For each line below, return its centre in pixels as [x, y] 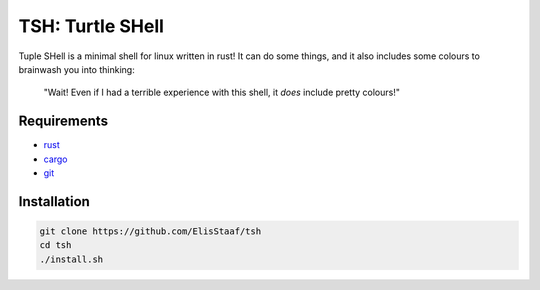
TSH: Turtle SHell [91, 26]
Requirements [63, 121]
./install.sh [71, 259]
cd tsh [55, 245]
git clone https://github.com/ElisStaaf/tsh [150, 231]
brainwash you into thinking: [76, 69]
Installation [54, 201]
